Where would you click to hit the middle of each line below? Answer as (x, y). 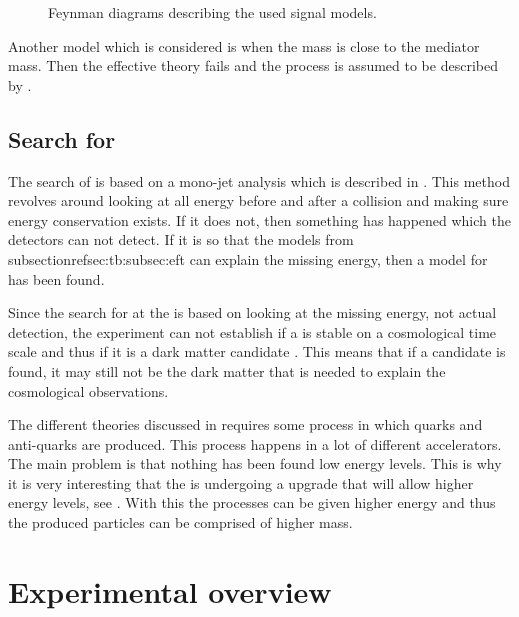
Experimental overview (170, 590)
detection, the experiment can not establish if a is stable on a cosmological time (252, 331)
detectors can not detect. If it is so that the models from (181, 239)
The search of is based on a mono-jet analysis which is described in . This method (259, 180)
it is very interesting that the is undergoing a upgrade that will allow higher (241, 482)
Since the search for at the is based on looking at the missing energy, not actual (252, 312)
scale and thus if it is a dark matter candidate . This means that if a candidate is (257, 351)
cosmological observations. (88, 390)
